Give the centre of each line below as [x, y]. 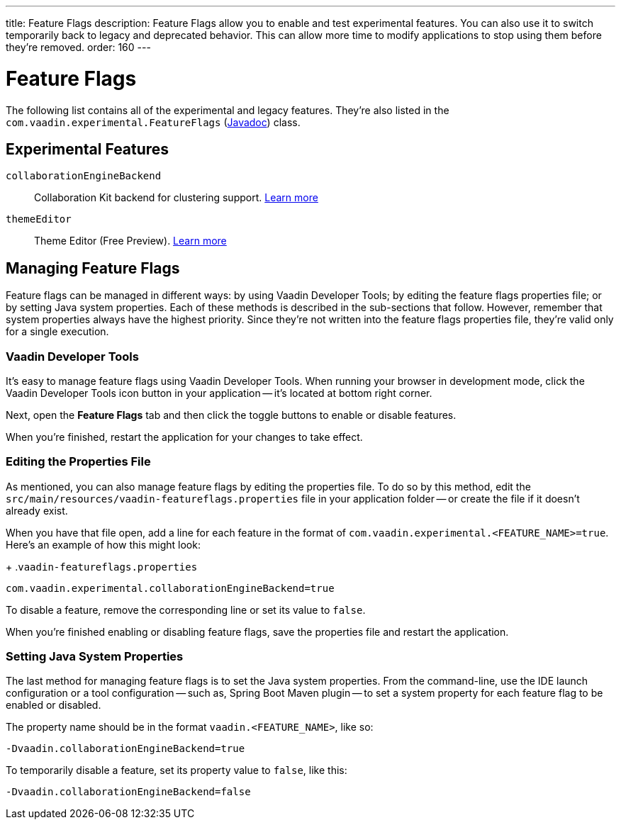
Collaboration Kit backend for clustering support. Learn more [176, 198]
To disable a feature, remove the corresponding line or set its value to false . [186, 610]
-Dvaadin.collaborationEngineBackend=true [125, 749]
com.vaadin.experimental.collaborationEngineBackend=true [170, 588]
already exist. [37, 510]
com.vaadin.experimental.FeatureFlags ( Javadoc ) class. [153, 122]
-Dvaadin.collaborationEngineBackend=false [128, 792]
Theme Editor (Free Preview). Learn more [130, 241]
